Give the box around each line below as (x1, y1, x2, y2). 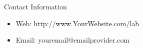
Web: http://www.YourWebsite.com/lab (15, 18, 139, 28)
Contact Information (4, 1, 67, 11)
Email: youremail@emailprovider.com (15, 35, 130, 45)
